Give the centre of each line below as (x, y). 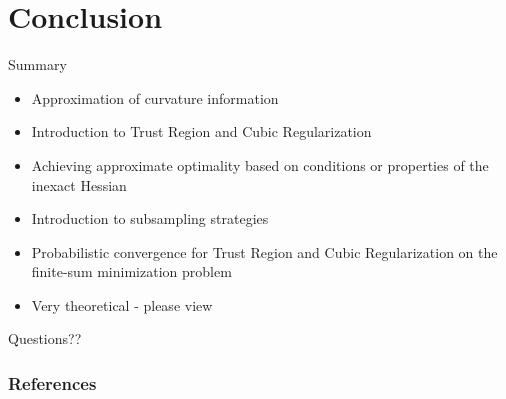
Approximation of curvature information (155, 97)
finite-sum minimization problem (131, 271)
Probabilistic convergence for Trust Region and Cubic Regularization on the (264, 251)
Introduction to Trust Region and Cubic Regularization (201, 131)
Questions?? (45, 338)
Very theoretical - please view (122, 304)
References (52, 382)
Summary (37, 64)
